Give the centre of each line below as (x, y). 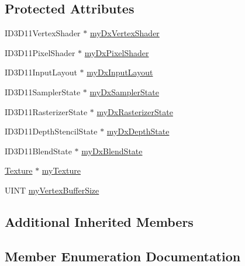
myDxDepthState (138, 131)
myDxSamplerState (124, 91)
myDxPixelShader (117, 52)
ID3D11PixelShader (40, 52)
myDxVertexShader (125, 33)
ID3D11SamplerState (43, 91)
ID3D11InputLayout (41, 72)
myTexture (61, 170)
